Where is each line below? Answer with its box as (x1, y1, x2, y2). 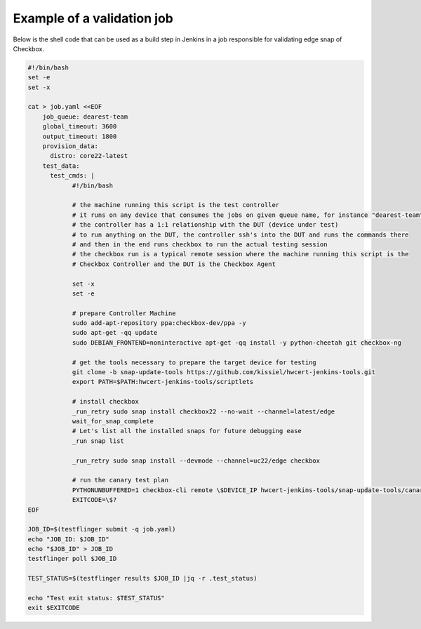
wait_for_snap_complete (72, 417, 154, 425)
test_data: (42, 161, 80, 170)
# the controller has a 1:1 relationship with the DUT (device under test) (72, 221, 339, 229)
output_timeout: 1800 (42, 132, 117, 140)
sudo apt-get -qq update (72, 329, 158, 337)
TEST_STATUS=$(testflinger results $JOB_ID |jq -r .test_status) (27, 574, 258, 583)
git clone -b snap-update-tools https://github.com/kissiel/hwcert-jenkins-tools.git (72, 369, 375, 376)
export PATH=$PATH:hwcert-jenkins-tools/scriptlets (72, 378, 254, 386)
